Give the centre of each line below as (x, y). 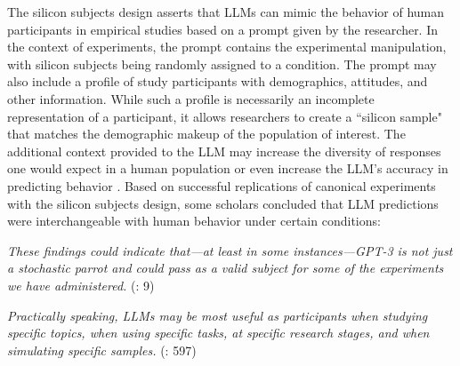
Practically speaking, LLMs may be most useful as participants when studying (218, 315)
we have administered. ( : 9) (81, 285)
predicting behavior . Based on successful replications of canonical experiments (222, 185)
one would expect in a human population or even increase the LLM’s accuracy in (228, 168)
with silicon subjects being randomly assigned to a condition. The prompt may (222, 64)
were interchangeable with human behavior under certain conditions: (194, 221)
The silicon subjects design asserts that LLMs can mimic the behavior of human (226, 12)
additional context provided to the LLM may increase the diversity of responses (224, 151)
